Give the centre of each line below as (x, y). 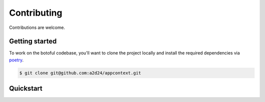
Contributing (36, 13)
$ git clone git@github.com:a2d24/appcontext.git (80, 73)
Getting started (33, 41)
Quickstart (26, 89)
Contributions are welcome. (37, 27)
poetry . (16, 60)
